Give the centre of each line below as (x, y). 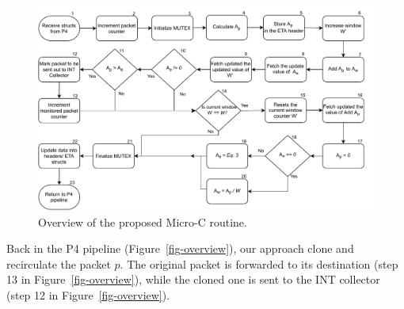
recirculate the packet (59, 263)
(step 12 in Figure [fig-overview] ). (88, 294)
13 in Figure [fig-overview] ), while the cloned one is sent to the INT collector (193, 279)
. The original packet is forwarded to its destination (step (259, 263)
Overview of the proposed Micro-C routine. (143, 221)
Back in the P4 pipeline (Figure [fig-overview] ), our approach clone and (180, 248)
